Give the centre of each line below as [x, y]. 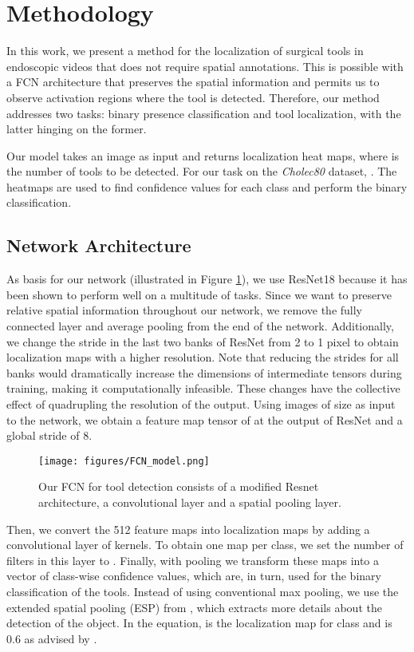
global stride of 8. [49, 435]
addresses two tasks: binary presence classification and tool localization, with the [204, 113]
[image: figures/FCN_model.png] [124, 461]
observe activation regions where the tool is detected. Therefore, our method [193, 97]
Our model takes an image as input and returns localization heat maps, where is [203, 155]
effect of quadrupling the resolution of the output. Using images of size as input [201, 404]
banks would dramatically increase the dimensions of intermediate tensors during [204, 372]
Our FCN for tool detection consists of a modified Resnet [179, 486]
